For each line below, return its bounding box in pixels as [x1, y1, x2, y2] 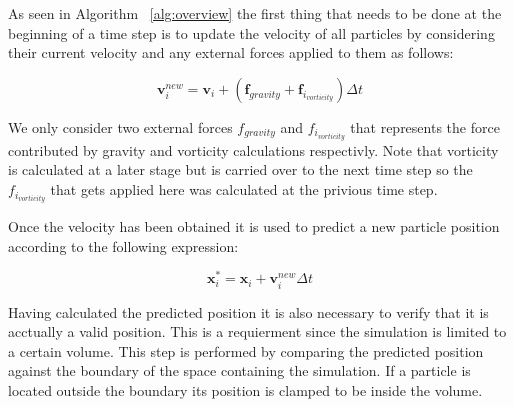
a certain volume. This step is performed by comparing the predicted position [8, 340, 484, 361]
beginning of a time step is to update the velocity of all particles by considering [8, 22, 495, 43]
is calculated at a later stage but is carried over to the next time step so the [8, 159, 473, 180]
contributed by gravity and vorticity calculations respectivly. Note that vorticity [8, 139, 499, 160]
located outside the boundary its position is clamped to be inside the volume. [8, 379, 483, 400]
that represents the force [350, 116, 500, 137]
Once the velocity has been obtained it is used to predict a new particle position [8, 216, 500, 237]
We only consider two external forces [8, 116, 233, 137]
